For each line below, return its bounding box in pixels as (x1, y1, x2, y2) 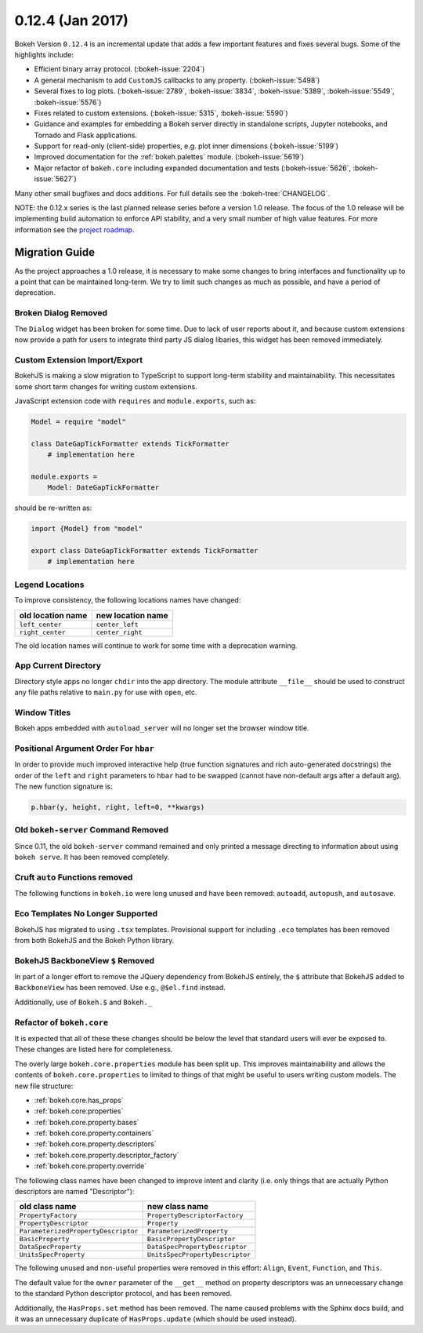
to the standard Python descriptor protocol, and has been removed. (14, 1289, 233, 1298)
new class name (146, 1201, 209, 1212)
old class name (19, 1201, 77, 1212)
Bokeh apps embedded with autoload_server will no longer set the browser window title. (14, 723, 309, 733)
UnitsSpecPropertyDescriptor (146, 1251, 251, 1259)
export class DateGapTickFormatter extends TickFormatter (31, 546, 258, 555)
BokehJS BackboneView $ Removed (14, 955, 154, 966)
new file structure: (14, 1081, 74, 1091)
